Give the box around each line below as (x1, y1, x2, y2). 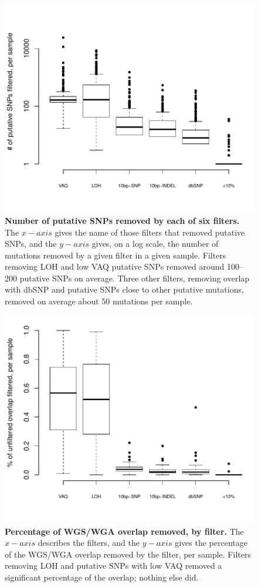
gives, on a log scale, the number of (91, 237, 219, 250)
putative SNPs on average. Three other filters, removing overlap (19, 271, 250, 284)
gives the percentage (175, 536, 247, 549)
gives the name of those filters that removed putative (55, 226, 245, 238)
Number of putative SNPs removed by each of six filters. (5, 214, 240, 226)
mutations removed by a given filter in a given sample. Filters (5, 249, 226, 261)
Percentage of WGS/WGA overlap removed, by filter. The (5, 525, 244, 537)
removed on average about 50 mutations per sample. (5, 295, 193, 307)
